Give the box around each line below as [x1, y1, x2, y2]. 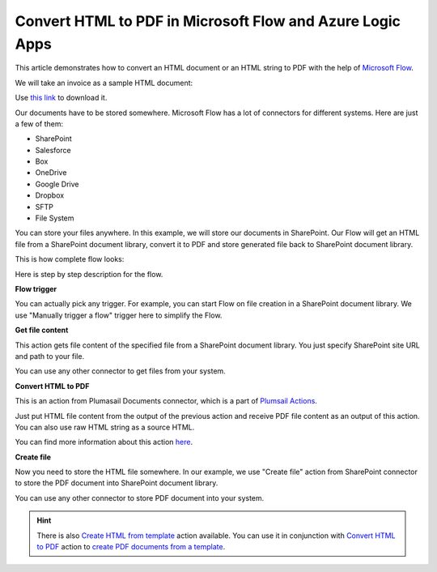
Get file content [15, 325, 69, 335]
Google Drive [35, 179, 79, 189]
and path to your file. [15, 351, 85, 361]
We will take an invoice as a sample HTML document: [15, 78, 193, 88]
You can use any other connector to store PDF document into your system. [15, 493, 265, 502]
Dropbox [35, 190, 65, 200]
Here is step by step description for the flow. [15, 269, 163, 279]
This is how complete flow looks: [15, 254, 125, 264]
